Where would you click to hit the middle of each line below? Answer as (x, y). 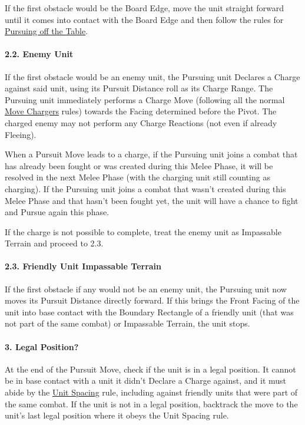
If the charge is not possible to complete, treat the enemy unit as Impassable (143, 231)
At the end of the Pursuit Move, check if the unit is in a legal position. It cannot (150, 369)
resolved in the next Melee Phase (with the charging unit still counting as (137, 177)
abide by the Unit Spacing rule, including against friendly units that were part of (151, 392)
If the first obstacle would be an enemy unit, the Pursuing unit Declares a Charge (152, 76)
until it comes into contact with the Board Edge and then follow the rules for (144, 19)
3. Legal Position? (42, 346)
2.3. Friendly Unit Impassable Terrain (83, 266)
